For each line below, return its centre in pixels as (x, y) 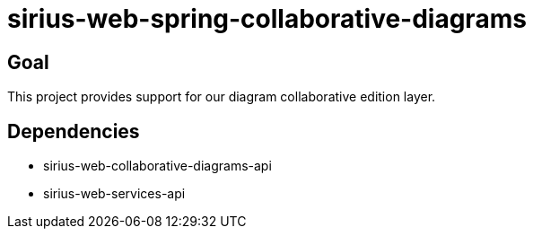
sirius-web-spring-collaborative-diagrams (267, 19)
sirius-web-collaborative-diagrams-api (157, 166)
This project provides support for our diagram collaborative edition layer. (222, 97)
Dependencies (74, 131)
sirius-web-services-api (114, 194)
